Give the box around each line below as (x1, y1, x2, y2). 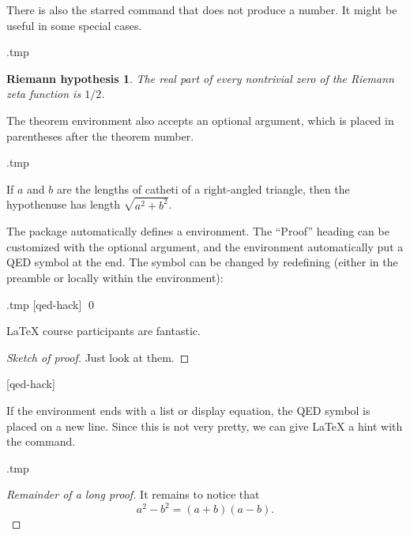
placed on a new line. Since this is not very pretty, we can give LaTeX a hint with (6, 417, 403, 434)
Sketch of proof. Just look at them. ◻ (6, 349, 190, 365)
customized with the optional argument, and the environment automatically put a (6, 238, 404, 254)
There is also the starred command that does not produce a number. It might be (6, 2, 397, 17)
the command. (6, 433, 76, 450)
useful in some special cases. (6, 17, 142, 33)
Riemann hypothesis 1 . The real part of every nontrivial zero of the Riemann (6, 70, 394, 86)
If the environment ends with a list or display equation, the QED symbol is (6, 401, 371, 418)
